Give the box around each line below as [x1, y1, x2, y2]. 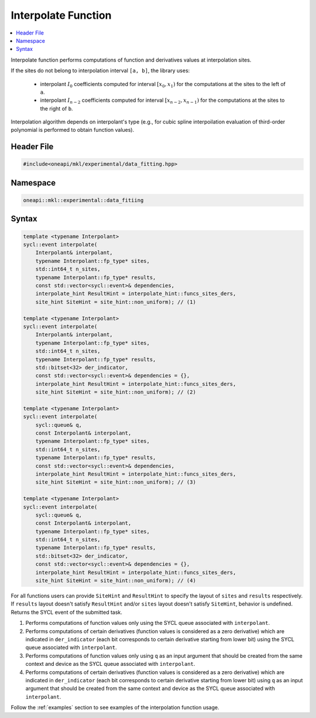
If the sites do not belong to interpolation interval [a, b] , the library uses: [11, 67, 190, 74]
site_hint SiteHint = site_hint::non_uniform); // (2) [35, 389, 196, 395]
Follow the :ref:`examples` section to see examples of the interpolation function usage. [11, 704, 219, 711]
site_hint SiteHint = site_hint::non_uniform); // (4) [35, 577, 196, 584]
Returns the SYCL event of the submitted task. [11, 608, 123, 616]
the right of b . [40, 105, 73, 112]
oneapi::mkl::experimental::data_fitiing [23, 197, 144, 204]
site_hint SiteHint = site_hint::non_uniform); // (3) [35, 479, 196, 485]
